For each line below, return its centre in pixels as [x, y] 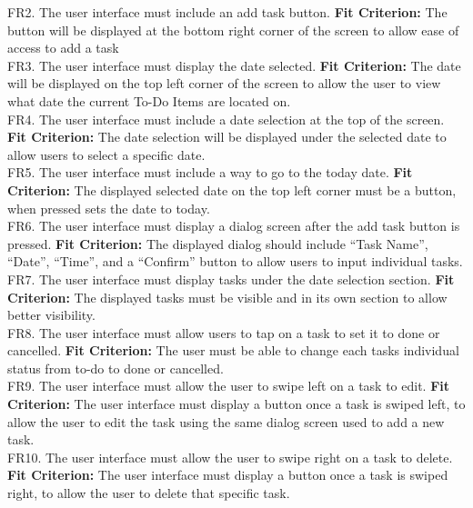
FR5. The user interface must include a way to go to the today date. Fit [210, 172]
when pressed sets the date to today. [109, 208]
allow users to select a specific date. [106, 154]
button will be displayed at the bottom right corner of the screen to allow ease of [233, 30]
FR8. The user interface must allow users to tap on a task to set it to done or [224, 332]
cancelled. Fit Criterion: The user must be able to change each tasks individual [233, 350]
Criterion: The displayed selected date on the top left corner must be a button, [232, 189]
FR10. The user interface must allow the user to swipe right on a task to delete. [230, 457]
